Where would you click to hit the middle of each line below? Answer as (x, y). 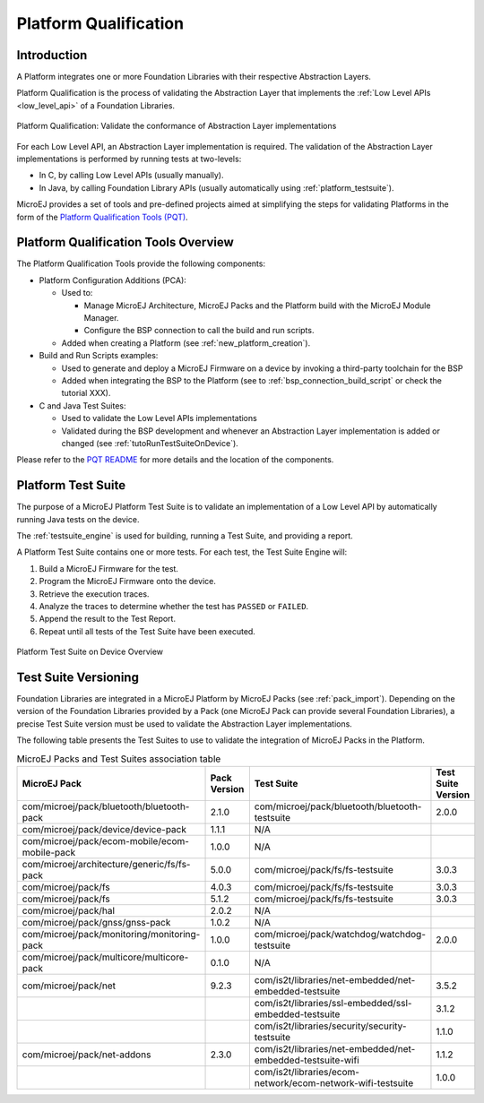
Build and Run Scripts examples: (99, 356)
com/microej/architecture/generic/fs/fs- (106, 864)
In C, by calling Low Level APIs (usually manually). (131, 176)
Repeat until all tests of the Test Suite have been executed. (147, 631)
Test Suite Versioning (78, 677)
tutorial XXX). (86, 393)
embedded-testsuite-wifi (307, 1060)
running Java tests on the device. (78, 519)
